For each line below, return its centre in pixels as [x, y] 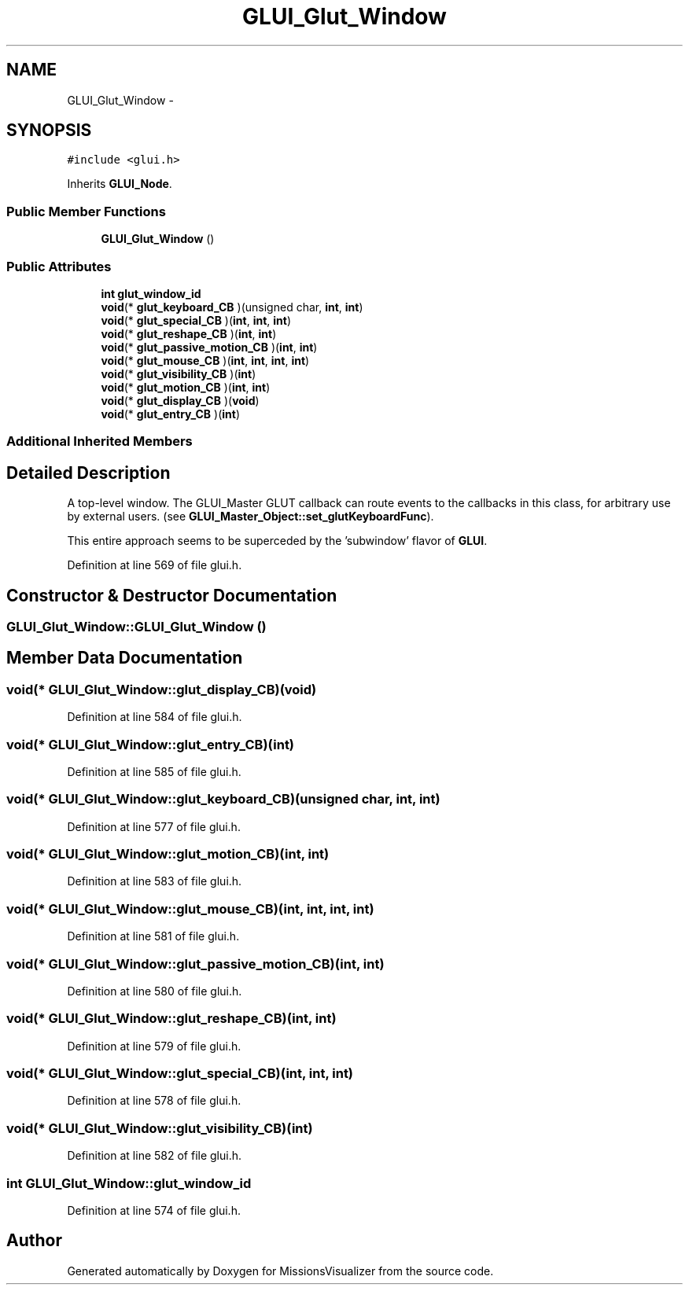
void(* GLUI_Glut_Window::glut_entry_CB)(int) [151, 744]
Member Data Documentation [125, 658]
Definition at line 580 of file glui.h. [155, 991]
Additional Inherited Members [99, 441]
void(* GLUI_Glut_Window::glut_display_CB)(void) [162, 689]
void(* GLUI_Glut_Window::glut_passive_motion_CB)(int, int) [195, 964]
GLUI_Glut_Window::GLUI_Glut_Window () [136, 627]
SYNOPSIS [49, 131]
